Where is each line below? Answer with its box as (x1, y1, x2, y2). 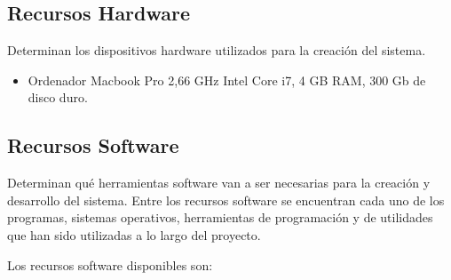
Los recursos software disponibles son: (7, 255, 213, 274)
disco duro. (28, 88, 88, 107)
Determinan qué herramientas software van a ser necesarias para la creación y (7, 173, 431, 192)
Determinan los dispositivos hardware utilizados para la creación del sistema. (7, 41, 426, 60)
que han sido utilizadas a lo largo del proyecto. (7, 225, 261, 244)
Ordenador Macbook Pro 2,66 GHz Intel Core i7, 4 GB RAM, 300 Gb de (28, 70, 426, 89)
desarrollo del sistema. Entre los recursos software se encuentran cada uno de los (7, 190, 445, 209)
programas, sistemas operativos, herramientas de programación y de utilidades (7, 208, 433, 227)
